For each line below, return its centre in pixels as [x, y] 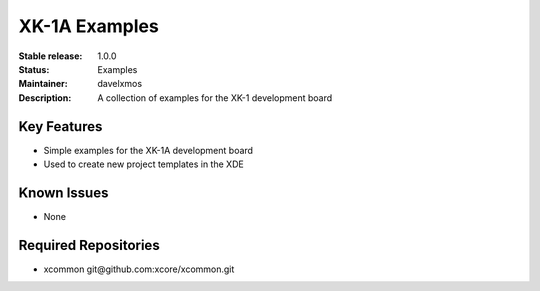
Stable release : [50, 56]
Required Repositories [89, 245]
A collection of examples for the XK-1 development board [215, 97]
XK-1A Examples [88, 26]
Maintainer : [43, 84]
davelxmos [120, 84]
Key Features [60, 126]
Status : [34, 69]
